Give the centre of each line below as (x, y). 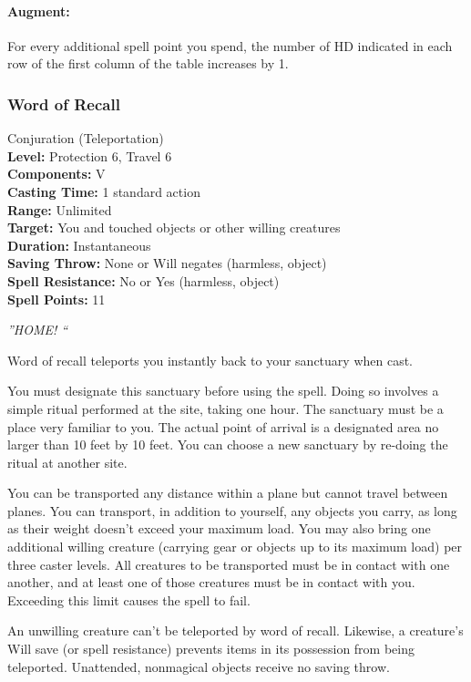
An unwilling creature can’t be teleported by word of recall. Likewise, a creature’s (235, 630)
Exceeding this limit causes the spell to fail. (129, 599)
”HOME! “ (38, 330)
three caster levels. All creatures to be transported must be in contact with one (229, 564)
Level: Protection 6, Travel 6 (90, 155)
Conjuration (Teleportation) (86, 138)
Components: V (56, 174)
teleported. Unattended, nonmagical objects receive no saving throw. (199, 666)
